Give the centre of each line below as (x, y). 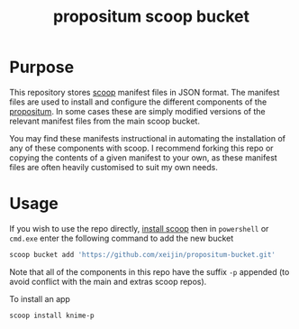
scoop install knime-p (52, 315)
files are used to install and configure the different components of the (138, 102)
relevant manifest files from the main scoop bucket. (105, 121)
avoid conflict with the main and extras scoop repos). (108, 281)
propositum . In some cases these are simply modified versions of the (137, 111)
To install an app (40, 298)
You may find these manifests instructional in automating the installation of (148, 138)
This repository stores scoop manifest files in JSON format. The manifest (145, 92)
